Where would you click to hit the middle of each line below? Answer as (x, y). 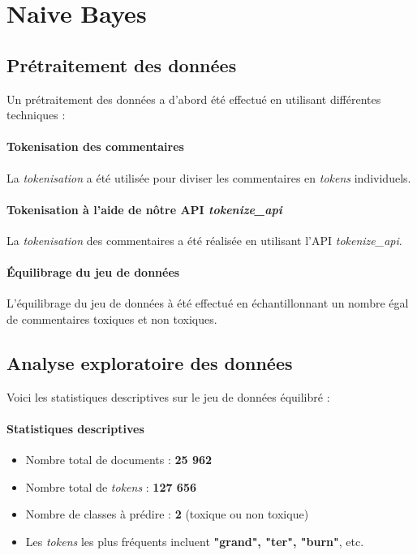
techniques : (36, 115)
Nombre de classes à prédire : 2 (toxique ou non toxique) (167, 514)
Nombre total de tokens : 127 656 (111, 486)
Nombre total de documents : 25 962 (119, 460)
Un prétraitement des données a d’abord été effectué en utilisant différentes (194, 99)
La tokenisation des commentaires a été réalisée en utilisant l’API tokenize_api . (204, 240)
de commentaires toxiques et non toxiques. (112, 318)
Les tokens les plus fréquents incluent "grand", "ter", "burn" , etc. (195, 541)
